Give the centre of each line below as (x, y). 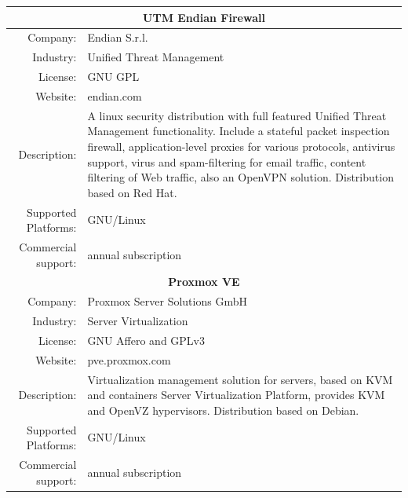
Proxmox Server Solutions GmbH (167, 301)
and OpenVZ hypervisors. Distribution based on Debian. (223, 410)
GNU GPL (113, 77)
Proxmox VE (204, 282)
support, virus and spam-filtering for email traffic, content (227, 161)
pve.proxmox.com (129, 359)
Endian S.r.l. (118, 37)
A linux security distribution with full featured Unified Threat (237, 115)
